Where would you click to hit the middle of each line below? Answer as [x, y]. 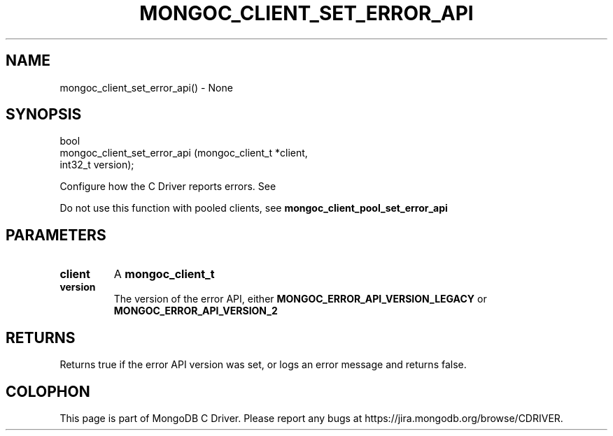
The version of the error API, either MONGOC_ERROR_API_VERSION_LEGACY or [300, 299]
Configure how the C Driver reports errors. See [168, 187]
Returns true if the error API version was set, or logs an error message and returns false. [263, 365]
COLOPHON [48, 391]
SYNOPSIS [44, 115]
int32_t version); [97, 165]
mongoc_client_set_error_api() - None [146, 87]
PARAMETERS [56, 235]
